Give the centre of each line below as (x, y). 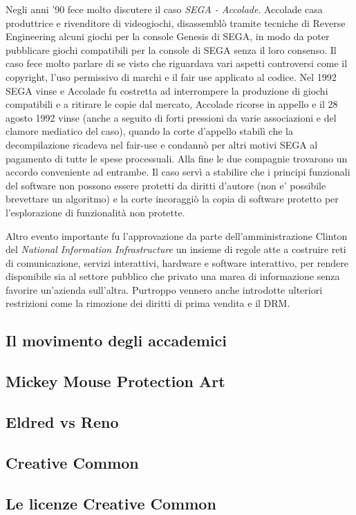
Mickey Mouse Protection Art (115, 381)
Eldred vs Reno (62, 422)
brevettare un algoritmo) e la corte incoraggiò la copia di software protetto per (172, 199)
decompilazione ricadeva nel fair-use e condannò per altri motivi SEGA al (162, 144)
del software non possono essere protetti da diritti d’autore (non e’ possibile (166, 185)
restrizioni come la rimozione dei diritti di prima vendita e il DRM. (148, 303)
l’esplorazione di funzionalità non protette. (95, 212)
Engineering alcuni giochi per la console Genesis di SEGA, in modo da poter (168, 36)
